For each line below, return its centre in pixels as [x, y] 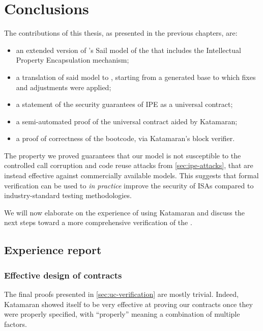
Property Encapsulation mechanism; [72, 60]
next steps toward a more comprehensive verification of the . [98, 222]
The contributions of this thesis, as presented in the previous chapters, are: [121, 33]
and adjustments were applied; [64, 87]
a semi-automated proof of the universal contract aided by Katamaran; [127, 121]
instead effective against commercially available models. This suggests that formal [131, 175]
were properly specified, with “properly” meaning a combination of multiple [122, 314]
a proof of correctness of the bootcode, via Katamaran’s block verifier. [125, 138]
